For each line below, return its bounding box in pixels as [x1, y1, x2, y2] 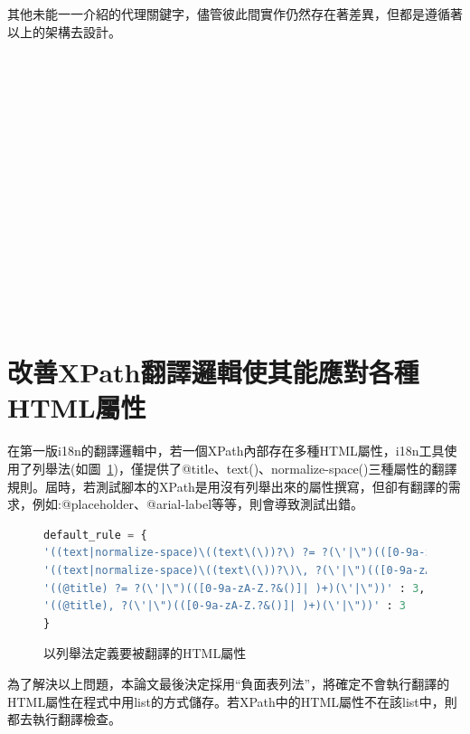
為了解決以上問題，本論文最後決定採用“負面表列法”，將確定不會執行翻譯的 [7, 673, 450, 692]
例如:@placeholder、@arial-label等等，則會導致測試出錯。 [32, 494, 364, 513]
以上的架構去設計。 [7, 22, 121, 41]
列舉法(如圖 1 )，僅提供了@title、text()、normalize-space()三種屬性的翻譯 [32, 459, 457, 477]
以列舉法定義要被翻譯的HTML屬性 [43, 644, 247, 663]
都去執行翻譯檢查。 [7, 710, 121, 729]
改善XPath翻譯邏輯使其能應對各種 [7, 353, 419, 391]
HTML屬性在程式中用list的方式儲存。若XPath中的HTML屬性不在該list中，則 [7, 692, 457, 710]
